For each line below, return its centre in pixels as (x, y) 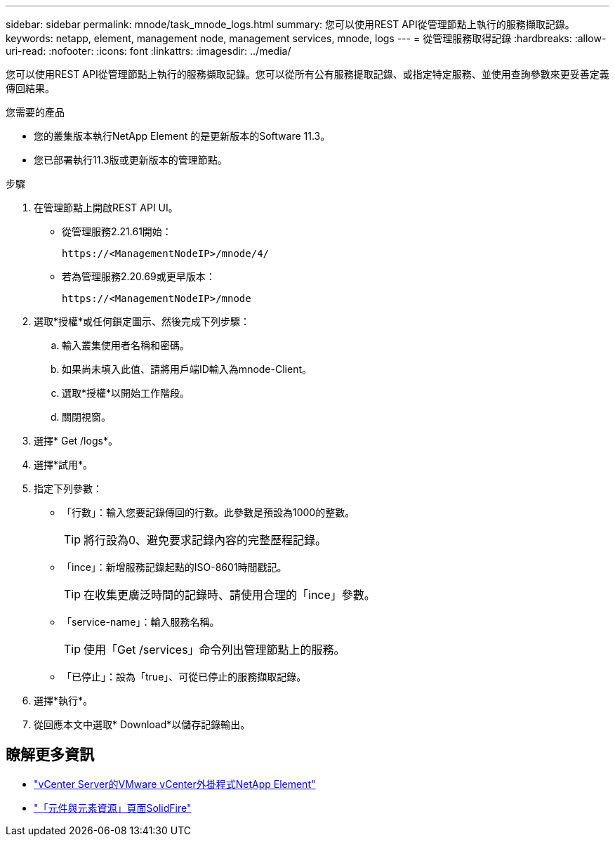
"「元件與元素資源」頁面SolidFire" (113, 808)
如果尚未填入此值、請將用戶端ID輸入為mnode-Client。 (187, 369)
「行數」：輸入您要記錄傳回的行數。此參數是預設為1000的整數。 (209, 512)
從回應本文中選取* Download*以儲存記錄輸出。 (142, 724)
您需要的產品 (35, 112)
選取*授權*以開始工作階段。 (126, 393)
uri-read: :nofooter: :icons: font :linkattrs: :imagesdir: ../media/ (148, 51)
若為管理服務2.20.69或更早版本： (139, 276)
